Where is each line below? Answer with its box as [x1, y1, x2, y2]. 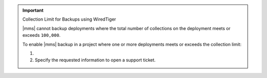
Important [22, 7, 44, 13]
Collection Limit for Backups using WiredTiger [22, 16, 116, 22]
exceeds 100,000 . [22, 32, 61, 38]
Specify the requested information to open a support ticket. [35, 57, 156, 63]
